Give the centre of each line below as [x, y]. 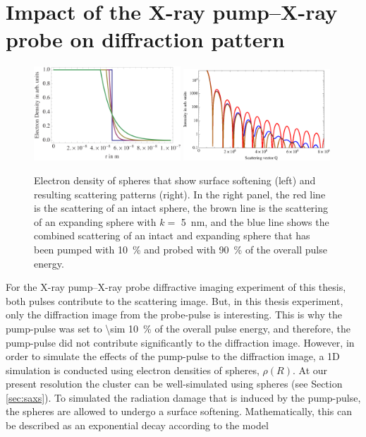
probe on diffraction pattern [145, 39]
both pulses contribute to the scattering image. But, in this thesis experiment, [175, 300]
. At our [310, 370]
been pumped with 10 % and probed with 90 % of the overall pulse [181, 249]
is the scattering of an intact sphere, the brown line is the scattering [181, 208]
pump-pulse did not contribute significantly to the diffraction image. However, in [180, 342]
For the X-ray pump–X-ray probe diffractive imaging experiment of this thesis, [176, 287]
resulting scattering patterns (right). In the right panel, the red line [180, 194]
